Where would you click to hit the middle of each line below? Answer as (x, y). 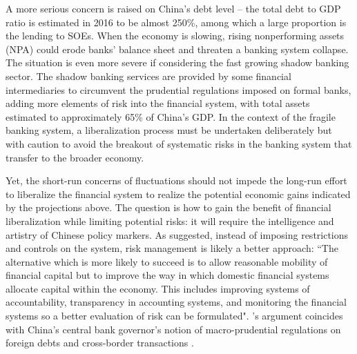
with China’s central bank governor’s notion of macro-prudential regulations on (173, 329)
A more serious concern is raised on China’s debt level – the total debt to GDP (173, 8)
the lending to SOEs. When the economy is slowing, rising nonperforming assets (175, 36)
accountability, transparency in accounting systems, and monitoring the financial (176, 302)
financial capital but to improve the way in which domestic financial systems (167, 275)
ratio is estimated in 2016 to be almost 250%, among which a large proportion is (176, 22)
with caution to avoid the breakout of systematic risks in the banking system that (179, 143)
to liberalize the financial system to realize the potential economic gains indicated (178, 194)
